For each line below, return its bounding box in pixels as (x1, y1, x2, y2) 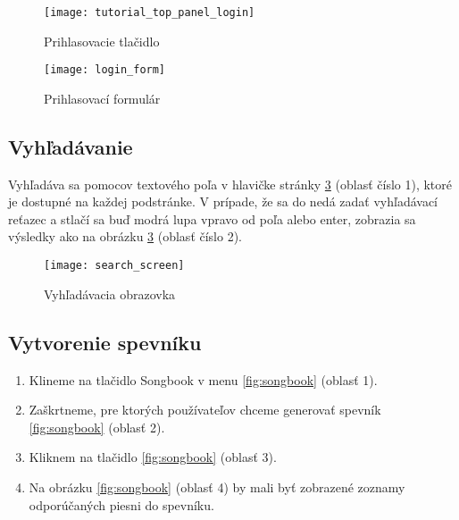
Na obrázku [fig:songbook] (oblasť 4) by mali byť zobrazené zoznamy (29, 477, 405, 496)
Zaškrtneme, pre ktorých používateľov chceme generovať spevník (29, 400, 381, 419)
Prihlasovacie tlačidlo (44, 31, 160, 50)
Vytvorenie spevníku (8, 328, 202, 356)
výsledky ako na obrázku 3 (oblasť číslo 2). (8, 227, 243, 246)
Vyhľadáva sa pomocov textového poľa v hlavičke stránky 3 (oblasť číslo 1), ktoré (8, 174, 452, 193)
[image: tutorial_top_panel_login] (44, 6, 255, 19)
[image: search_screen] (44, 259, 185, 273)
